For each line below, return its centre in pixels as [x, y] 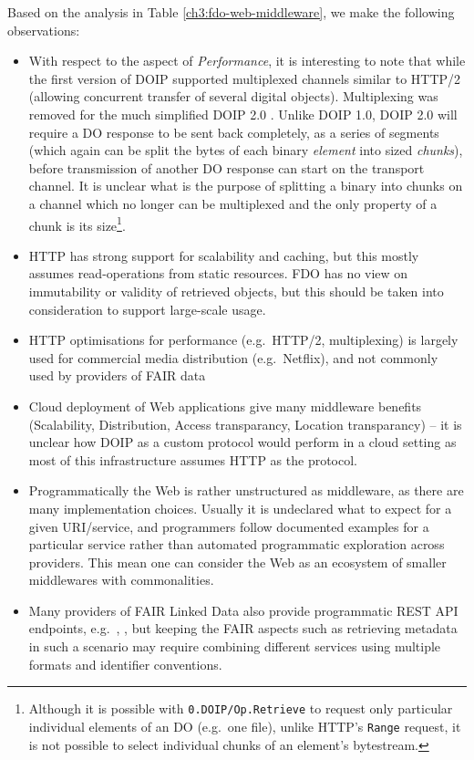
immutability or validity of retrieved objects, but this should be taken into [236, 291]
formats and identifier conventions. [125, 664]
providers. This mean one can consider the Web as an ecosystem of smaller [237, 562]
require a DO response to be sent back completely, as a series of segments [234, 132]
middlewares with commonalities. [121, 580]
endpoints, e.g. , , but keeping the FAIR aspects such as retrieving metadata [243, 628]
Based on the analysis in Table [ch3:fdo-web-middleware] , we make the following [231, 12]
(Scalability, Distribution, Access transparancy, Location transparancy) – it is [245, 424]
